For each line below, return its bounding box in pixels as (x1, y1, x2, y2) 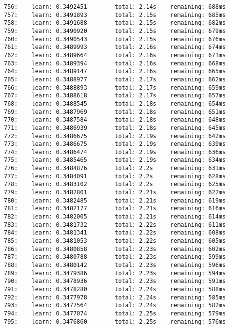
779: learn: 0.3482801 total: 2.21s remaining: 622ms (4, 189, 226, 196)
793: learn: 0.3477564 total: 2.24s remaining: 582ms (4, 302, 226, 309)
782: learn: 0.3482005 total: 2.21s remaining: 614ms (4, 213, 226, 220)
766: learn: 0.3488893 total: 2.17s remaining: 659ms (4, 84, 226, 91)
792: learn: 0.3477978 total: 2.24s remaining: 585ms (4, 294, 226, 301)
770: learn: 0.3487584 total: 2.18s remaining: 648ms (4, 116, 226, 124)
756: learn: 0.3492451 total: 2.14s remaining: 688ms (4, 3, 226, 10)
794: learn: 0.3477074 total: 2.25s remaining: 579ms (4, 310, 226, 317)
